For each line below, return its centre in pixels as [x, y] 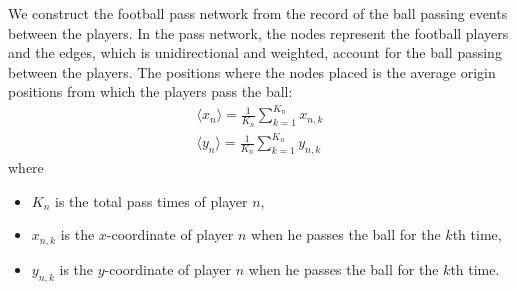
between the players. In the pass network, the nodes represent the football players [258, 32]
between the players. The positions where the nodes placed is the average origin [252, 71]
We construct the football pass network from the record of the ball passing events [258, 13]
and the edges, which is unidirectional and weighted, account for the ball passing [255, 52]
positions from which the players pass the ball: [150, 91]
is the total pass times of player [151, 200]
